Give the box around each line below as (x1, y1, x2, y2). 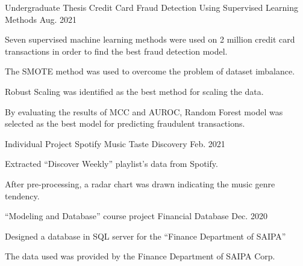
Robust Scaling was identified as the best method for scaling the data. (5, 85, 264, 97)
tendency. (5, 189, 40, 202)
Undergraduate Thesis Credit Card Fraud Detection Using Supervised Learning (5, 1, 298, 13)
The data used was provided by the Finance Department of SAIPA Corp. (5, 250, 275, 262)
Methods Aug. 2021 (5, 13, 77, 25)
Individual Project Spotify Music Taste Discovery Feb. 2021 (5, 137, 225, 150)
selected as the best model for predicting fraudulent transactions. (5, 117, 245, 130)
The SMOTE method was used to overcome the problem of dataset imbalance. (5, 65, 295, 77)
